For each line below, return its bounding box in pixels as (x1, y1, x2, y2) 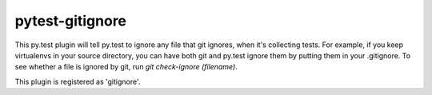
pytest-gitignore (14, 12, 127, 30)
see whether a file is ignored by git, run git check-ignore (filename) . (14, 62, 238, 72)
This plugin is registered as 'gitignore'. (14, 77, 141, 86)
